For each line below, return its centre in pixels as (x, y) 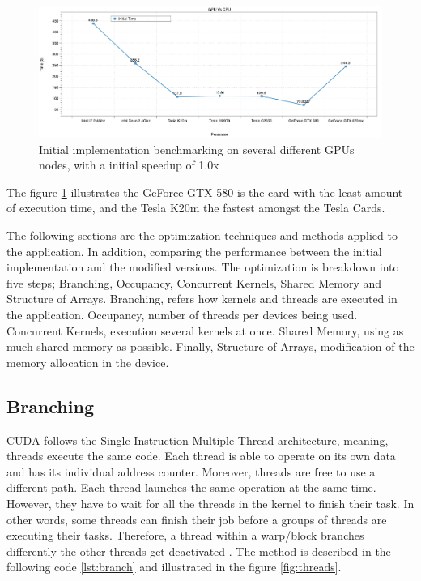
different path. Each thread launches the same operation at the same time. (191, 487)
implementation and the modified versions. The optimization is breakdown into (203, 267)
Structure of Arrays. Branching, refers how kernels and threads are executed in (202, 299)
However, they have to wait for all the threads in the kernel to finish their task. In (210, 503)
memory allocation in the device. (88, 362)
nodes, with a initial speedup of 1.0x (129, 165)
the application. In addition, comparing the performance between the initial (194, 251)
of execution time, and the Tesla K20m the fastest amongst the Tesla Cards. (196, 208)
